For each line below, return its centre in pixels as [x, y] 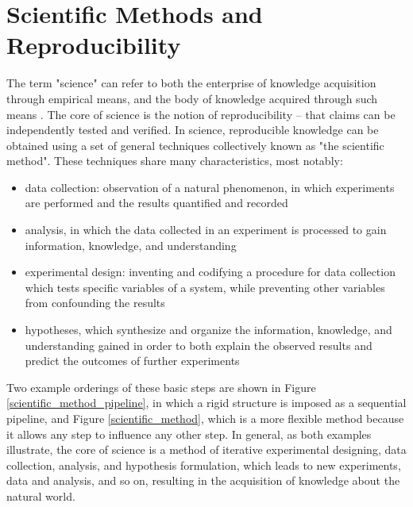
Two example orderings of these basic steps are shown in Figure [161, 387]
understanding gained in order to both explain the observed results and [199, 345]
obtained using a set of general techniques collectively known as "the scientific [195, 145]
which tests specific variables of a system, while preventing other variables [205, 287]
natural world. [41, 495]
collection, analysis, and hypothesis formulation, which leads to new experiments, [204, 465]
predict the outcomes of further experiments [132, 361]
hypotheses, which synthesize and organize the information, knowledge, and [208, 330]
